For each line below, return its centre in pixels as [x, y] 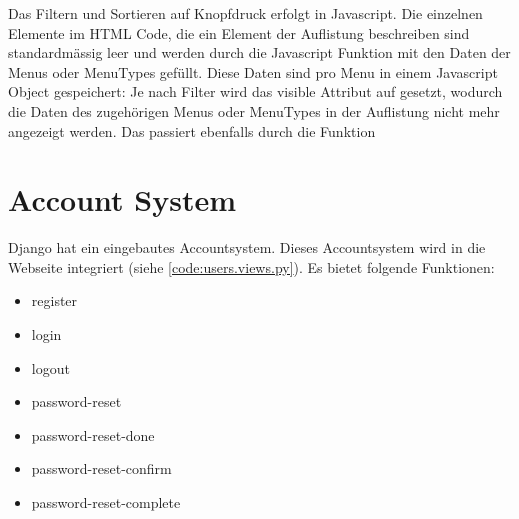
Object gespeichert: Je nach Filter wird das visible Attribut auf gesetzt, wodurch [255, 91]
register [54, 300]
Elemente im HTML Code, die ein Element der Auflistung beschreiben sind [239, 32]
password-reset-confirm [101, 468]
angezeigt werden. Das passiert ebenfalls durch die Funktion [192, 130]
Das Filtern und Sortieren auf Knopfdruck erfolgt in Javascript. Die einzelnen [245, 13]
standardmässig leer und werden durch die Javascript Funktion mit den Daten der [259, 52]
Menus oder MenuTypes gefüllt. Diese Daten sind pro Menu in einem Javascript [253, 71]
